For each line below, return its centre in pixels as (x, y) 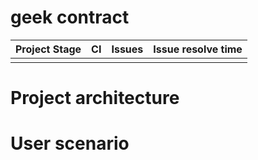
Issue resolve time (198, 49)
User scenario (70, 143)
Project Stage (48, 49)
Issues (127, 49)
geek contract (70, 17)
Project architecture (95, 98)
